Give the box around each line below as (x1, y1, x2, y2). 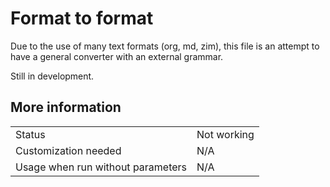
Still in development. (10, 70, 95, 82)
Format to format (10, 7, 154, 30)
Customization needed (15, 143, 122, 157)
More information (10, 99, 122, 116)
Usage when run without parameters (15, 160, 188, 174)
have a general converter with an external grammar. (10, 50, 224, 62)
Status (15, 127, 46, 141)
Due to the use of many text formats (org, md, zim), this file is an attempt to (10, 40, 320, 52)
